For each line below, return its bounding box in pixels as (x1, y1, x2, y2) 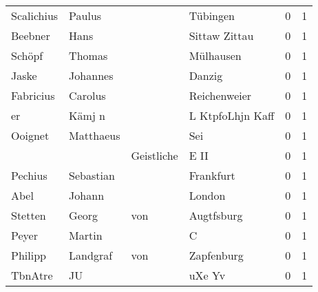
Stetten (11, 207, 46, 223)
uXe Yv (189, 267, 226, 283)
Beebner (11, 28, 50, 43)
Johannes (69, 67, 114, 83)
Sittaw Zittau (189, 28, 254, 43)
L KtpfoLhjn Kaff (189, 107, 275, 123)
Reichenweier (189, 87, 252, 103)
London (189, 187, 226, 203)
